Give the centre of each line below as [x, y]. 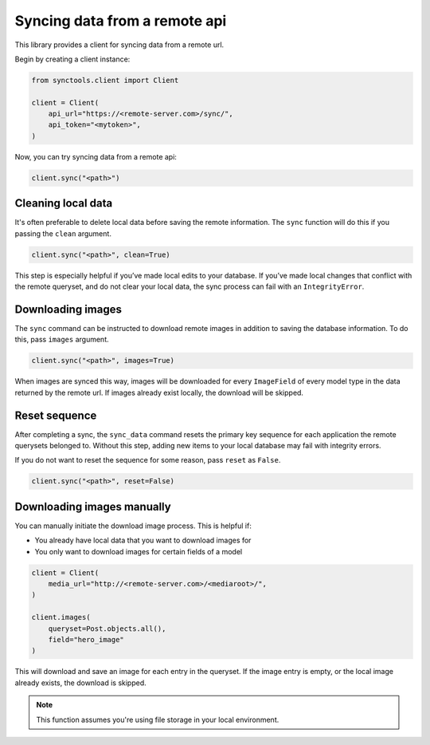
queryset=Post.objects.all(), [107, 629]
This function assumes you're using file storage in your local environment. [158, 719]
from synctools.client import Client [105, 80]
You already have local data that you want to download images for [143, 540]
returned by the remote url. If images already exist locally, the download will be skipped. [159, 392]
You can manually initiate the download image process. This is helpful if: [133, 526]
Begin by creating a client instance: [72, 59]
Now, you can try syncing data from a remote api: [96, 156]
